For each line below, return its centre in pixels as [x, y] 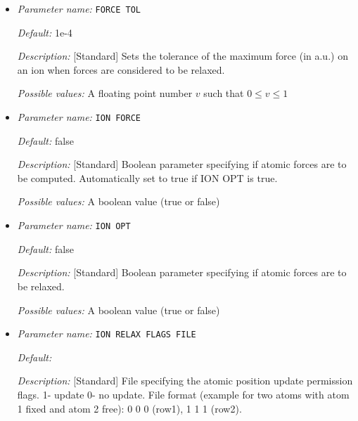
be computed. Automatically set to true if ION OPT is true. [147, 177]
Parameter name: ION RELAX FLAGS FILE [107, 333]
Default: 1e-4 [45, 32]
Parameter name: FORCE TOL [79, 8]
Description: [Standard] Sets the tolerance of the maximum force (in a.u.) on [183, 56]
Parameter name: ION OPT [74, 225]
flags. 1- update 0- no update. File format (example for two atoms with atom [183, 394]
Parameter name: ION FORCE [79, 117]
